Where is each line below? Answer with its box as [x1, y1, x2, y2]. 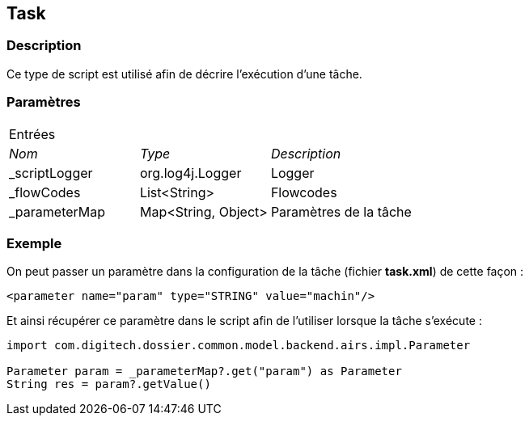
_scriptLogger [9, 164, 93, 181]
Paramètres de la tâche [270, 203, 412, 220]
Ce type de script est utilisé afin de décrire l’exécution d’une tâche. [6, 66, 362, 81]
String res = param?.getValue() [6, 378, 211, 391]
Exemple [6, 234, 62, 251]
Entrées [9, 125, 56, 142]
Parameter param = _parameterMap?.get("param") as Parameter [6, 365, 402, 378]
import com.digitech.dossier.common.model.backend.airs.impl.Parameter [6, 339, 471, 352]
